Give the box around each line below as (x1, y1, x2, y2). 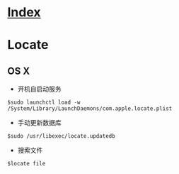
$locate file (7, 161, 46, 168)
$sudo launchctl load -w (7, 99, 81, 107)
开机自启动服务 (17, 85, 62, 93)
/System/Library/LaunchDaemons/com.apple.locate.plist (7, 105, 173, 112)
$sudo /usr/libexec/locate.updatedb (7, 133, 115, 140)
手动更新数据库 (17, 119, 62, 127)
